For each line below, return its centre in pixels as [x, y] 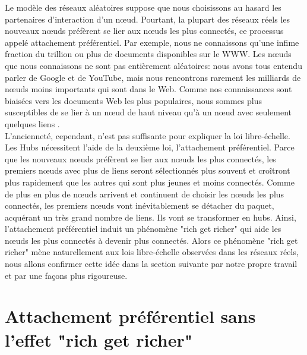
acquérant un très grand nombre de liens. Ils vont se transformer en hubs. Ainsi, [151, 217]
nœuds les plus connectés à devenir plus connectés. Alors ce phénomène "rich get [151, 240]
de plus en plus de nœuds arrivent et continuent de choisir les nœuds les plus [145, 194]
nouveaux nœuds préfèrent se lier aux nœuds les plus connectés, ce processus [144, 31]
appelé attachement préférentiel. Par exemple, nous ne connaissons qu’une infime [152, 42]
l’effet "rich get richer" [99, 339]
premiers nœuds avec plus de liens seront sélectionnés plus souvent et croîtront [148, 170]
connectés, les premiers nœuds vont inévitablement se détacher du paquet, [140, 205]
